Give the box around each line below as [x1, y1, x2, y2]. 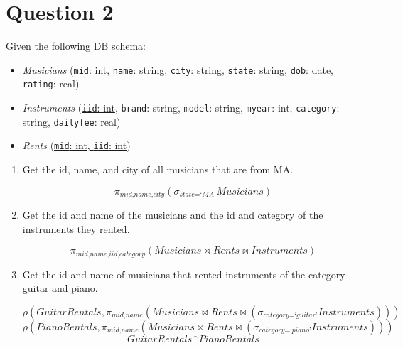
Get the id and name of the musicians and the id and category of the [22, 207, 323, 222]
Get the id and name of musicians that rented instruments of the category [22, 266, 345, 281]
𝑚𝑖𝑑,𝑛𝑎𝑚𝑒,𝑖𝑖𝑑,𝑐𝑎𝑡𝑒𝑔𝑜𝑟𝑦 [75, 250, 146, 258]
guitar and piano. [22, 281, 98, 295]
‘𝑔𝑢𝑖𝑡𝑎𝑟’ [294, 312, 318, 320]
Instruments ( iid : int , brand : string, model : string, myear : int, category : [22, 100, 340, 115]
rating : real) [22, 76, 80, 91]
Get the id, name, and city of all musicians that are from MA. [22, 162, 294, 176]
